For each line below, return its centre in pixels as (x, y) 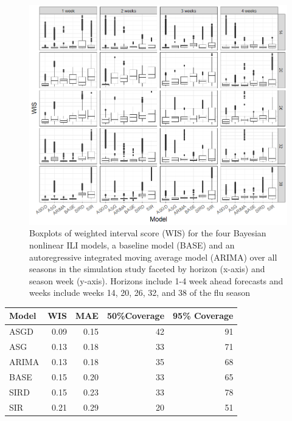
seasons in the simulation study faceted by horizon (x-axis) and (147, 269)
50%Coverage (136, 316)
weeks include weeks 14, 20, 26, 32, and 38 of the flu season (140, 293)
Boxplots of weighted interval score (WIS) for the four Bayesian (148, 233)
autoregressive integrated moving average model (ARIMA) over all (153, 257)
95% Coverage (203, 316)
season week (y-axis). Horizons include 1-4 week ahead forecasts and (156, 280)
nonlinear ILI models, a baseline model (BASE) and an (132, 245)
